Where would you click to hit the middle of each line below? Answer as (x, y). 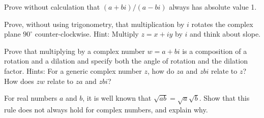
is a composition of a (215, 51)
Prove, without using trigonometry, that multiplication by (94, 24)
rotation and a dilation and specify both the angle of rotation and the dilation (126, 61)
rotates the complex (222, 24)
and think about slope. (225, 34)
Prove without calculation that (52, 7)
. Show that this (224, 98)
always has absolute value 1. (213, 7)
